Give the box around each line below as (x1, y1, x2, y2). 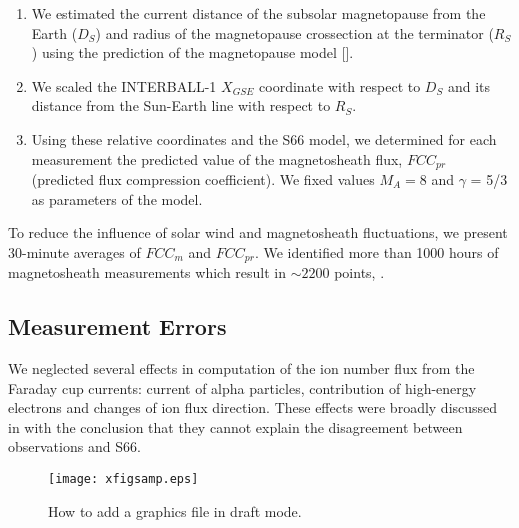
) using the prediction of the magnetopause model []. (31, 42, 354, 63)
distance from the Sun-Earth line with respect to (31, 95, 331, 116)
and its (447, 75, 490, 96)
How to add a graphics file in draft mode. (48, 500, 302, 521)
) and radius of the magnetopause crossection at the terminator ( (95, 22, 494, 43)
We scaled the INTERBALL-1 (31, 75, 217, 96)
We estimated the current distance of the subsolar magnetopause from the (31, 3, 486, 23)
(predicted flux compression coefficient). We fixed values (31, 169, 375, 190)
